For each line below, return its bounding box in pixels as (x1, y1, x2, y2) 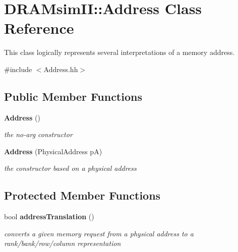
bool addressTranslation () (4, 211, 94, 222)
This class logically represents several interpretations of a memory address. (4, 47, 235, 57)
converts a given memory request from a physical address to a (4, 228, 194, 238)
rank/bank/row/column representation (4, 238, 121, 248)
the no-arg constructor (4, 129, 73, 140)
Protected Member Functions (4, 187, 161, 203)
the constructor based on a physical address (4, 163, 137, 173)
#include (4, 64, 32, 74)
